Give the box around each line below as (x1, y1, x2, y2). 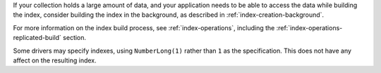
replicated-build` (13, 34, 61, 42)
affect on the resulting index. (13, 56, 97, 65)
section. (62, 34, 87, 42)
